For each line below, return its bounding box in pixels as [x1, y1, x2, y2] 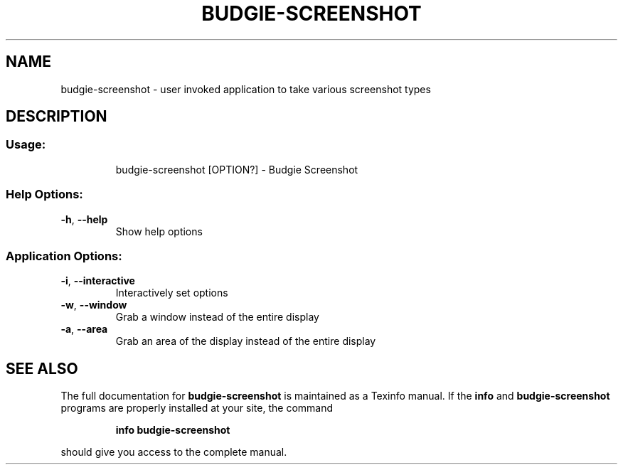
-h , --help [60, 213, 108, 225]
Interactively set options [115, 287, 228, 299]
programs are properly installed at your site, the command [60, 402, 334, 415]
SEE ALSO [6, 359, 78, 378]
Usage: [6, 137, 46, 152]
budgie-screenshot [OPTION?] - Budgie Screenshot [115, 163, 358, 176]
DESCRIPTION [6, 107, 107, 126]
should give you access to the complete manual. [60, 446, 287, 459]
